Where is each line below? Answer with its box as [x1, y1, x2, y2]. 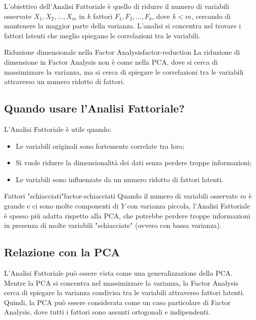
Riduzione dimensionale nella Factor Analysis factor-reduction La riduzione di [4, 47, 240, 57]
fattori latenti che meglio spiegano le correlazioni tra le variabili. [4, 30, 201, 40]
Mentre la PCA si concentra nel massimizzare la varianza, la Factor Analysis [4, 277, 239, 288]
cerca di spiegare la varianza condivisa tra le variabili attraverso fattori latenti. [4, 287, 245, 298]
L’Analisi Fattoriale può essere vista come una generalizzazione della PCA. [4, 267, 233, 278]
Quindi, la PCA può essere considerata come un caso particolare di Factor [4, 297, 231, 307]
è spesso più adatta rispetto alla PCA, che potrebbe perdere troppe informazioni [4, 210, 251, 220]
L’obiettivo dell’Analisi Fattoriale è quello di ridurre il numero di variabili [4, 1, 230, 11]
